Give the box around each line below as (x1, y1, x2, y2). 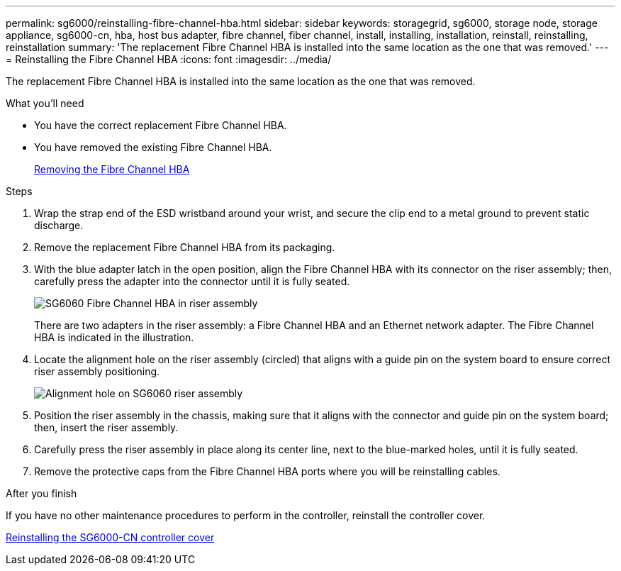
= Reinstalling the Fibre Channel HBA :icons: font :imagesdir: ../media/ (6, 53, 332, 65)
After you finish (6, 487, 77, 499)
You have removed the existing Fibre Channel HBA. (34, 141, 272, 153)
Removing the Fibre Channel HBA (34, 163, 190, 175)
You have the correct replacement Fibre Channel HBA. (34, 119, 287, 131)
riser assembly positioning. (34, 365, 160, 377)
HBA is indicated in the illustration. (34, 331, 194, 343)
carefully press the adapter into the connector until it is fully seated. (34, 275, 350, 287)
